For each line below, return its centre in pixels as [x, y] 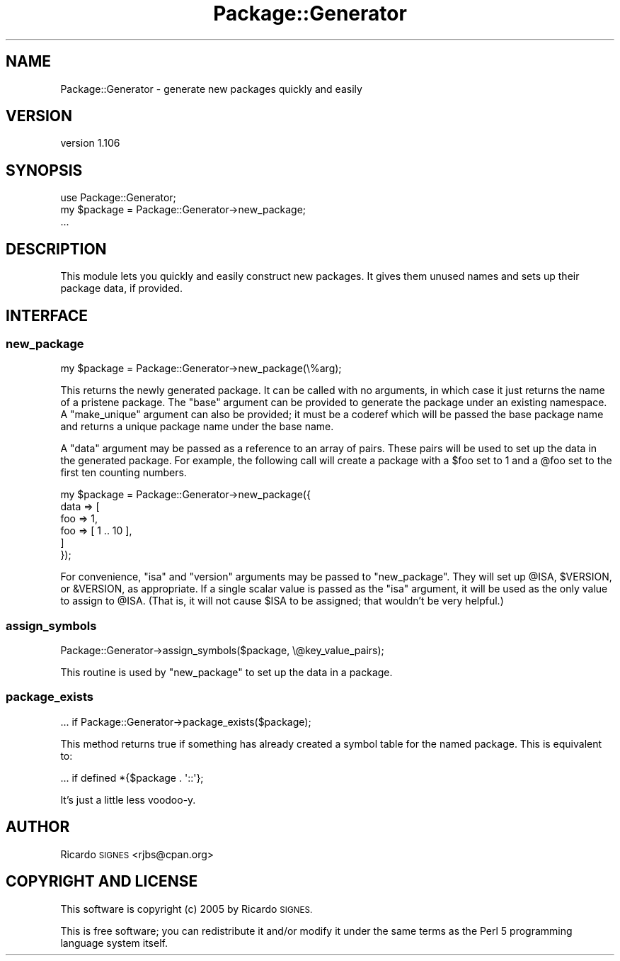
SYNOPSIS [44, 170]
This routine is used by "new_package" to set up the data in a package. [226, 673]
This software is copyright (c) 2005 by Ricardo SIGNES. [186, 909]
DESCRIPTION [56, 249]
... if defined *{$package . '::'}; [132, 777]
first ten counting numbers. [124, 473]
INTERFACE [47, 315]
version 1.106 [90, 143]
